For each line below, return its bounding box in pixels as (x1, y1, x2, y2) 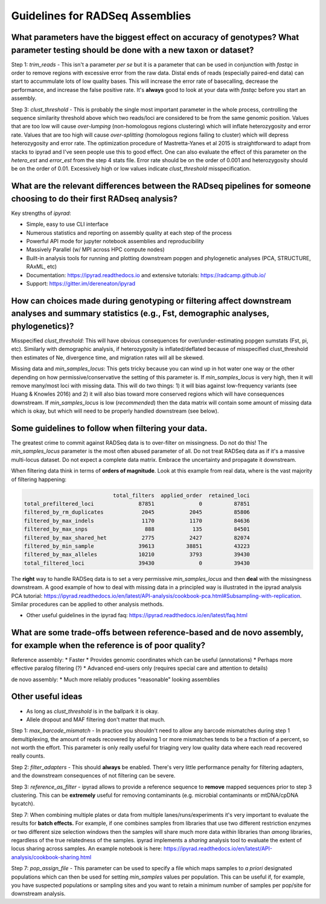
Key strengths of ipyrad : (11, 209, 72, 217)
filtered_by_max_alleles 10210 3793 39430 (24, 551, 251, 558)
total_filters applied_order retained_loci (112, 492, 251, 499)
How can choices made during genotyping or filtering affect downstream (11, 295, 292, 306)
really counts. (11, 752, 45, 759)
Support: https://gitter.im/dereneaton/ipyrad (26, 280, 136, 287)
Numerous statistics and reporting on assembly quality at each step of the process (26, 229, 232, 236)
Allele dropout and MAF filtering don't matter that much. (26, 716, 165, 723)
